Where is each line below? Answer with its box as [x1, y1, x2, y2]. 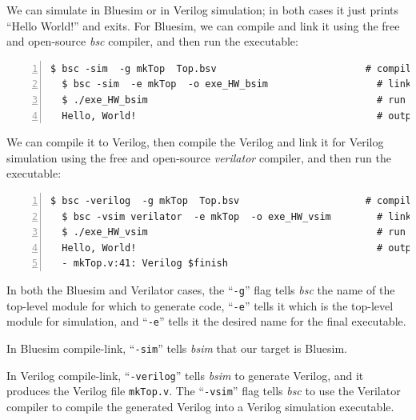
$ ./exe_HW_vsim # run [62, 226, 406, 238]
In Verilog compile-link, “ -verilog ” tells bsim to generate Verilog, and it [6, 366, 364, 383]
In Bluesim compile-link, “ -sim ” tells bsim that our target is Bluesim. [6, 339, 347, 356]
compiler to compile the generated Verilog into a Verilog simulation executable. [6, 398, 394, 414]
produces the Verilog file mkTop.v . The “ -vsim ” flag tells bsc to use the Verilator [6, 382, 401, 399]
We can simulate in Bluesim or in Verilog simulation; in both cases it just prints [6, 2, 399, 18]
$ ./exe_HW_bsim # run [62, 94, 406, 106]
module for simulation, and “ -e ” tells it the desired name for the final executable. [6, 313, 406, 330]
